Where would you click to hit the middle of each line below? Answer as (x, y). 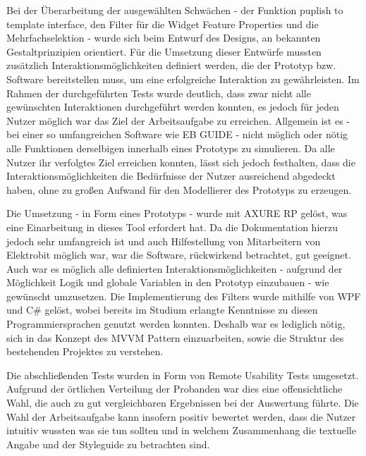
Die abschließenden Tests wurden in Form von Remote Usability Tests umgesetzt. (183, 375)
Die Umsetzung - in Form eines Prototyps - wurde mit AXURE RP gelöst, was (177, 213)
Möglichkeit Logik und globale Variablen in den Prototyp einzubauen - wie (168, 282)
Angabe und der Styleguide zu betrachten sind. (108, 444)
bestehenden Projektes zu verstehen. (85, 351)
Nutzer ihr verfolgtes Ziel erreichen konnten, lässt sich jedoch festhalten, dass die (181, 162)
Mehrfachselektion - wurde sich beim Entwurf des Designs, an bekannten (164, 38)
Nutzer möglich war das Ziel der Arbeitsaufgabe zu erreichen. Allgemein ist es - (178, 120)
